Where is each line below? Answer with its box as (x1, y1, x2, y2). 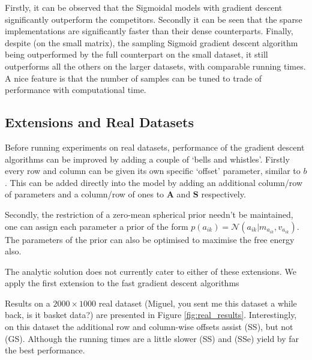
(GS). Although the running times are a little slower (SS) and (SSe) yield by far (5, 332, 299, 344)
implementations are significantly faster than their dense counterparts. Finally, (5, 25, 293, 37)
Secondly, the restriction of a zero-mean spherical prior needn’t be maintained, (5, 208, 293, 220)
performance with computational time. (5, 83, 146, 96)
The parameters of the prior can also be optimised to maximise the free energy (5, 233, 295, 245)
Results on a (5, 296, 50, 309)
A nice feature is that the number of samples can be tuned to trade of (5, 71, 262, 84)
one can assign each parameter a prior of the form (5, 220, 188, 232)
